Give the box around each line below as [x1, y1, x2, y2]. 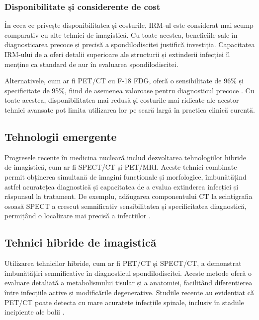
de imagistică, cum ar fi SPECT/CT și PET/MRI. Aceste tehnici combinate [4, 162, 237, 172]
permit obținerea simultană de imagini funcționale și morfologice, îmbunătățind [4, 171, 247, 182]
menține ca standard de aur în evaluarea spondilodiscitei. [4, 59, 178, 69]
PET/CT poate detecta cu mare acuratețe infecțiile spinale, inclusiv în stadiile [4, 297, 244, 307]
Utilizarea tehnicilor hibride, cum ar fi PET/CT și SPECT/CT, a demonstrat [4, 258, 242, 268]
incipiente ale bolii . [4, 307, 65, 317]
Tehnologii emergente [4, 128, 117, 144]
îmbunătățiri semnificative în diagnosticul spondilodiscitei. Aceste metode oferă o [4, 267, 252, 278]
